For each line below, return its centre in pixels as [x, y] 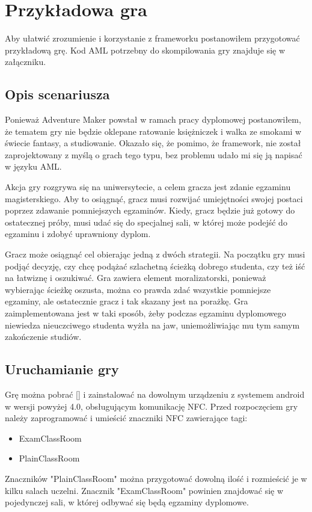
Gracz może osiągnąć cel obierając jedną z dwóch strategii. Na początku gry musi [155, 254]
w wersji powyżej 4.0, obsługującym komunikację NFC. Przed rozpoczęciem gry [151, 406]
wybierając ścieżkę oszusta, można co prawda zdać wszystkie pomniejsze [138, 289]
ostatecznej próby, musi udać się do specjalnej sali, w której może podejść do [146, 222]
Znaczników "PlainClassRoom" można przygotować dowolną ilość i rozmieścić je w [156, 478]
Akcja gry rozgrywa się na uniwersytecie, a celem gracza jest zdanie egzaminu [148, 187]
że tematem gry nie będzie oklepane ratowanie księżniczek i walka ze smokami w [153, 131]
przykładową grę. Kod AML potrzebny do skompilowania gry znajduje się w [145, 50]
